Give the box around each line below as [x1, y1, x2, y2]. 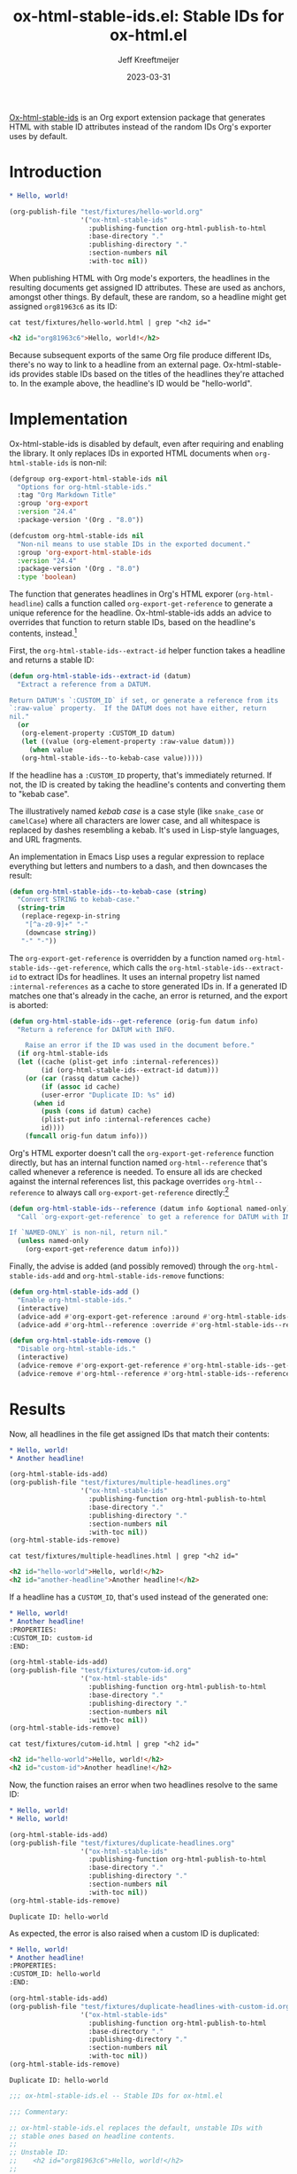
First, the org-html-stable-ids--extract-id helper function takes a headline [9, 645, 286, 655]
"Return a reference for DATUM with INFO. [17, 1025, 176, 1034]
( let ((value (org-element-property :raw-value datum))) [20, 737, 236, 746]
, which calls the [107, 962, 168, 973]
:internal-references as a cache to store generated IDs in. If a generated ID [9, 981, 287, 991]
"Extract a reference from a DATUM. [17, 680, 152, 689]
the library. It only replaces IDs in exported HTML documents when [9, 448, 254, 458]
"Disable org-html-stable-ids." [17, 1345, 137, 1354]
